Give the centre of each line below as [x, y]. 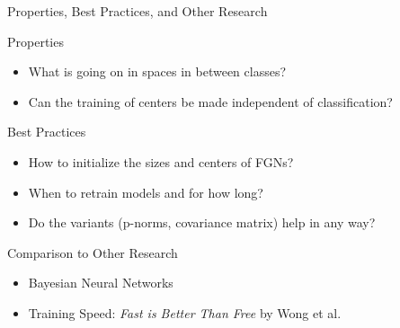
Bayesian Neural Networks [101, 283]
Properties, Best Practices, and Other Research [138, 11]
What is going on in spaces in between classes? [157, 71]
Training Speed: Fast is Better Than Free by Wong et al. [185, 312]
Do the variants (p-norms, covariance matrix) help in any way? [202, 222]
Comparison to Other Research [93, 252]
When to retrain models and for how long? [146, 192]
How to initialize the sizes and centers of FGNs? [161, 161]
